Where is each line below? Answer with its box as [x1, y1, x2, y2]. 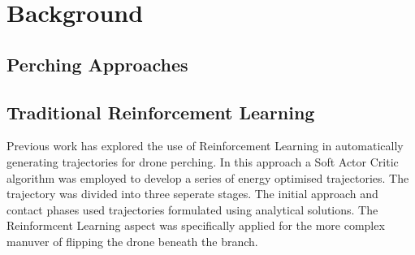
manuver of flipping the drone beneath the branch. [6, 232, 258, 249]
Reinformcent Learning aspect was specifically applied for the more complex [6, 217, 385, 234]
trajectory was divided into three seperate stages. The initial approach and [6, 185, 378, 202]
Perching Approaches [6, 51, 188, 76]
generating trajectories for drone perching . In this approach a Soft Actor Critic [6, 153, 399, 170]
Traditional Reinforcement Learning [6, 99, 315, 124]
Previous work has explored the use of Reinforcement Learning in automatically [6, 137, 404, 154]
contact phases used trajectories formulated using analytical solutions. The [6, 201, 378, 218]
